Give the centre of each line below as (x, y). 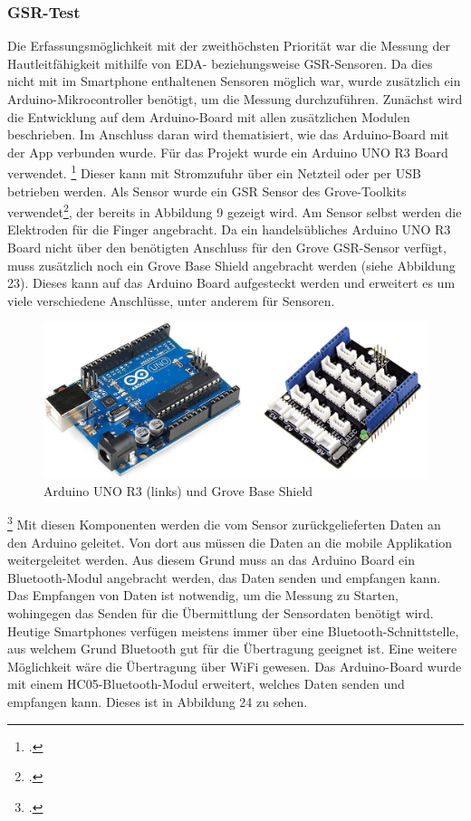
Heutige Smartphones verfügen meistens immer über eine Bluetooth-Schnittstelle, (233, 630)
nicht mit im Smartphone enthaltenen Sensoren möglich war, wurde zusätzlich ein (234, 81)
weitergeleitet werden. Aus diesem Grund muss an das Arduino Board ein (211, 560)
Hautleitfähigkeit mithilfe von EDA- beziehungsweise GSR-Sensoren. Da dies (220, 63)
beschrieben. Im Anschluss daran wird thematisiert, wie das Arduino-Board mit (228, 134)
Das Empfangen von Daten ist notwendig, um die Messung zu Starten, (203, 595)
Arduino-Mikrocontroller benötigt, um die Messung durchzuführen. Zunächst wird (235, 99)
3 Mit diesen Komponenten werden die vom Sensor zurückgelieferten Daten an (224, 523)
